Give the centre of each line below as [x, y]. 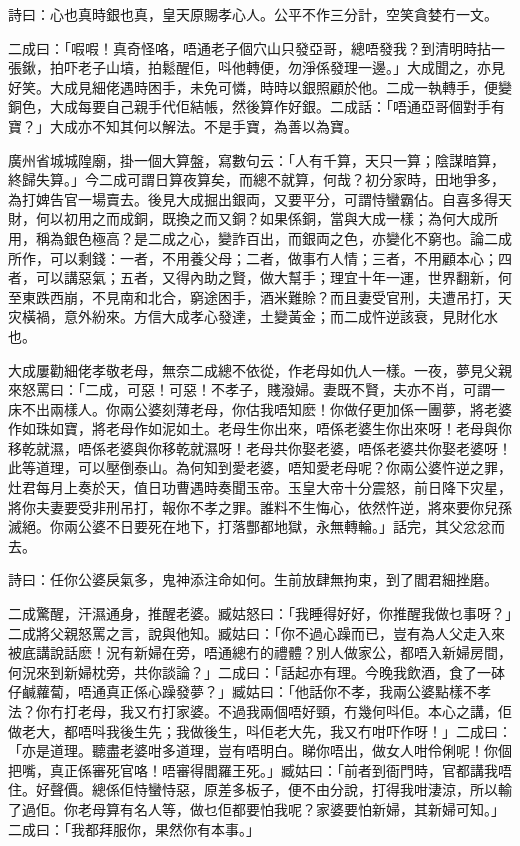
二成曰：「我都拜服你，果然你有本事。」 [134, 828]
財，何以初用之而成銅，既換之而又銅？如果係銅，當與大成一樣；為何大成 [246, 218]
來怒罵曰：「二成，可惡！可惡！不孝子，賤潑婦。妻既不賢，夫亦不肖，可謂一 [256, 389]
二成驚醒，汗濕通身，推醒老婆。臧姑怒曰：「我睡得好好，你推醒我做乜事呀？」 [260, 613]
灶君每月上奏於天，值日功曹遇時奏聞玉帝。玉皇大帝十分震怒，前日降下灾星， [260, 487]
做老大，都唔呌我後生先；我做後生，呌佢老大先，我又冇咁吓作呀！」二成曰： [260, 730]
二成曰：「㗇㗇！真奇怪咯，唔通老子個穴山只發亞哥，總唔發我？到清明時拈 [249, 47]
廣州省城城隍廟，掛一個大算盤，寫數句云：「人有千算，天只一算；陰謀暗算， [256, 159]
